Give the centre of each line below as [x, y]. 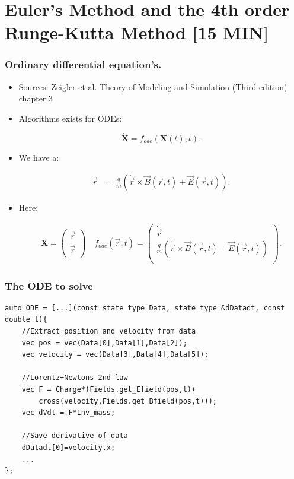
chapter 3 [36, 98]
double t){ [26, 320]
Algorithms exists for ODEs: [70, 118]
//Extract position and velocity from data [109, 332]
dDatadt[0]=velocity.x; [68, 447]
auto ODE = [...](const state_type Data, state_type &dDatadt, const [145, 308]
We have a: [39, 157]
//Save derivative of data [75, 436]
